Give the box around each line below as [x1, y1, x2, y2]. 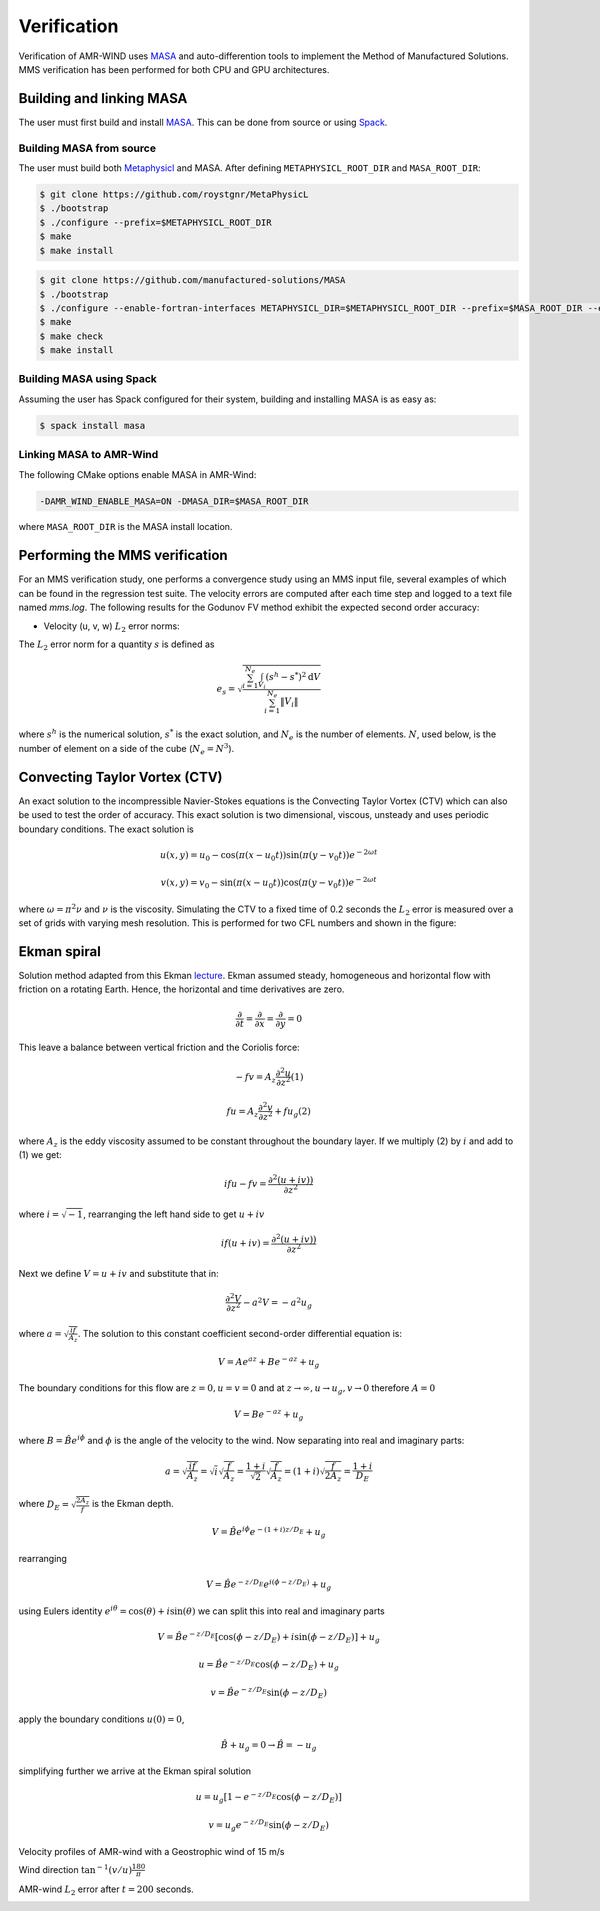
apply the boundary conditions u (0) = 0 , [18, 1713, 185, 1725]
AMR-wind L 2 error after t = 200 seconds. [18, 1883, 194, 1897]
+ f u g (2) [274, 1105, 312, 1119]
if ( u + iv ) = [220, 1238, 270, 1249]
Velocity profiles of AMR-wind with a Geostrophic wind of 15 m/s [18, 1845, 285, 1857]
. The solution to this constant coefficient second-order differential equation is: [77, 1327, 402, 1339]
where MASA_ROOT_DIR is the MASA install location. [18, 521, 233, 533]
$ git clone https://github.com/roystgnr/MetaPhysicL [39, 188, 309, 200]
